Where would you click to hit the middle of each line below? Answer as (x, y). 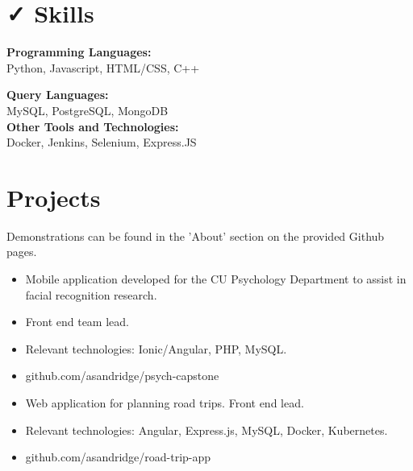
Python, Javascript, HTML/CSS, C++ (103, 67)
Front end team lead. (77, 322)
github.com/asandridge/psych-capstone (122, 376)
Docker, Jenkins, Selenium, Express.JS (102, 142)
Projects (54, 197)
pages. (22, 252)
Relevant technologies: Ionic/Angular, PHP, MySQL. (156, 348)
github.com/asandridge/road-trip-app (118, 457)
